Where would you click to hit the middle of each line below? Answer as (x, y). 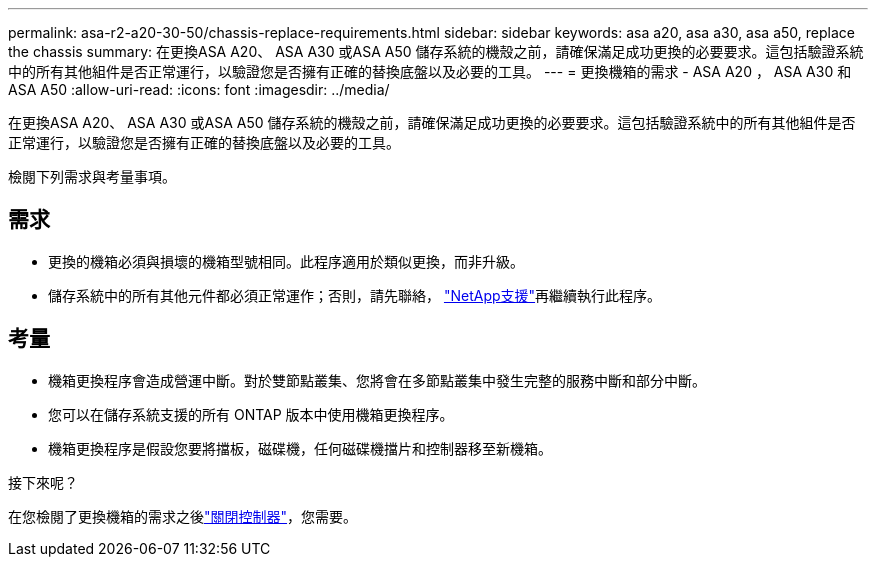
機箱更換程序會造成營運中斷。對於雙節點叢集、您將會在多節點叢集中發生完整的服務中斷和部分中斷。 (377, 380)
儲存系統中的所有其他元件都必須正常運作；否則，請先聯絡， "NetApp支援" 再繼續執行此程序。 (355, 295)
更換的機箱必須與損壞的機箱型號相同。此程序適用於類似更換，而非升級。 (286, 261)
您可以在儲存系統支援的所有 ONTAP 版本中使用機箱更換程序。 (251, 414)
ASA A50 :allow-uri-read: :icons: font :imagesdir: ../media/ (199, 89)
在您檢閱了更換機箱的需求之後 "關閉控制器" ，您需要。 (183, 516)
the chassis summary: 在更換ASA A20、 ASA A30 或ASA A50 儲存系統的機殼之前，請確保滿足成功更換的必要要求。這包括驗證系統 (436, 51)
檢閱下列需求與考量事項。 (92, 176)
